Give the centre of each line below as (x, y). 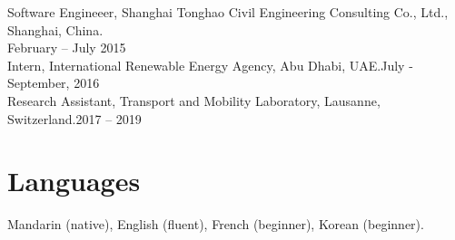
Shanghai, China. (55, 29)
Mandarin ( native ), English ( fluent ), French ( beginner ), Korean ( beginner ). (216, 224)
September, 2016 (54, 83)
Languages (74, 181)
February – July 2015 (67, 48)
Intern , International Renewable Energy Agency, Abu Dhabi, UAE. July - (210, 65)
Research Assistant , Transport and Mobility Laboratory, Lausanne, (194, 100)
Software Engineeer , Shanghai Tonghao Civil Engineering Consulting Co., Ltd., (228, 12)
